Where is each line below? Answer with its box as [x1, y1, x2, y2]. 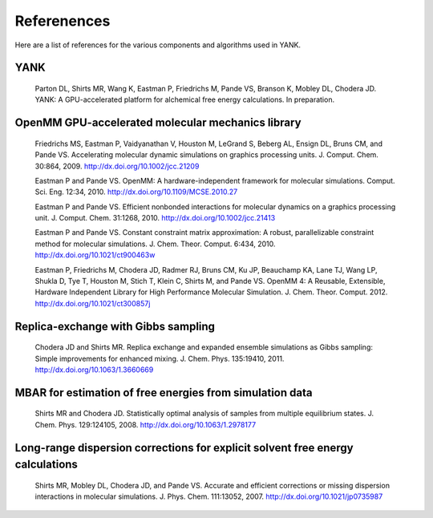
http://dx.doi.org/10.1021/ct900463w [34, 250, 156, 260]
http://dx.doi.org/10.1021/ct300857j [34, 298, 151, 308]
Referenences [14, 12, 111, 30]
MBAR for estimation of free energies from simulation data [14, 386, 313, 399]
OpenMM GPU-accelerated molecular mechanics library [14, 116, 301, 130]
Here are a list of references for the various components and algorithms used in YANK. [14, 40, 301, 50]
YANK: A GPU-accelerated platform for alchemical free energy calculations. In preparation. [34, 95, 335, 104]
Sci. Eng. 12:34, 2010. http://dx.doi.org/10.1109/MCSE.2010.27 [34, 187, 238, 196]
